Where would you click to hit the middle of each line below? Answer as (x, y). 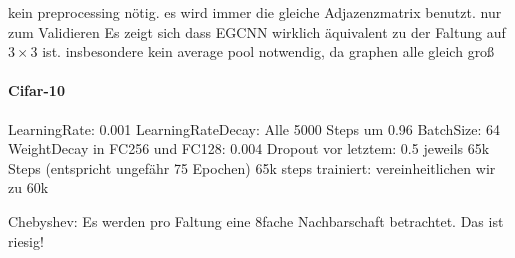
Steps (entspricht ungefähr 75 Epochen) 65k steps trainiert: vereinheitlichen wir (252, 167)
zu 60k (28, 187)
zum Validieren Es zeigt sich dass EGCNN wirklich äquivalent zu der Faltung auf (257, 31)
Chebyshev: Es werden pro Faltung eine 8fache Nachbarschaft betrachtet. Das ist (256, 220)
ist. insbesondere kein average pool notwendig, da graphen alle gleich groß (268, 51)
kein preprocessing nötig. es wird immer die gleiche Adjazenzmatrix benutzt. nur (255, 12)
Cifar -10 (36, 90)
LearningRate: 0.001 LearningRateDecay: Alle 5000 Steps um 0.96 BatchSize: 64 (254, 128)
